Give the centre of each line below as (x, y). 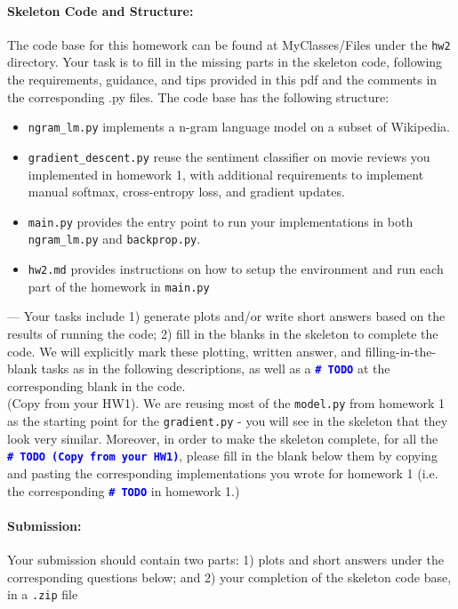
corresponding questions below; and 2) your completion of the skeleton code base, (229, 577)
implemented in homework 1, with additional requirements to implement (226, 174)
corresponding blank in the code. (96, 385)
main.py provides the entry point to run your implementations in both (221, 221)
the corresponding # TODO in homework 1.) (124, 490)
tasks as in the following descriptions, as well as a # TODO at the (216, 369)
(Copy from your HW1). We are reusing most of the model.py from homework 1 (226, 403)
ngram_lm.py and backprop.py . (114, 239)
